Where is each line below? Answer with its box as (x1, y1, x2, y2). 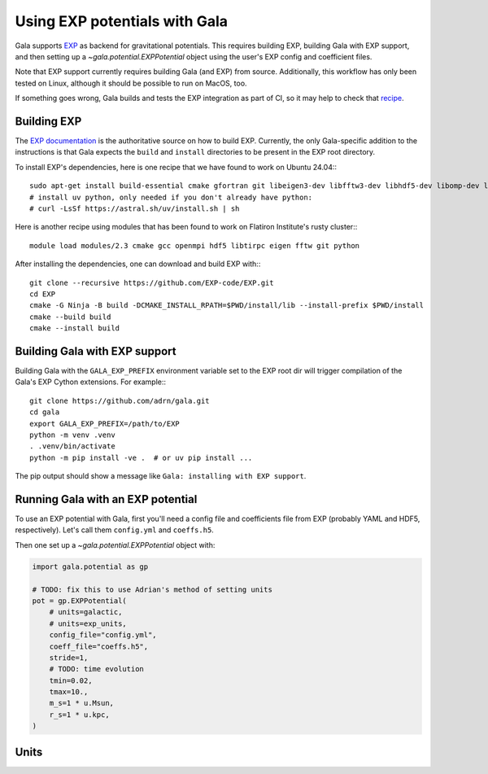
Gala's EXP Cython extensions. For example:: (15, 377, 167, 387)
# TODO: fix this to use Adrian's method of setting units (32, 584, 272, 594)
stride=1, (49, 653, 89, 662)
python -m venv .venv (29, 430, 115, 439)
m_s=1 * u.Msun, (49, 698, 114, 708)
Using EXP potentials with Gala (15, 12, 228, 30)
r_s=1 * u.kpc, (49, 710, 110, 719)
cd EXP (29, 289, 56, 299)
